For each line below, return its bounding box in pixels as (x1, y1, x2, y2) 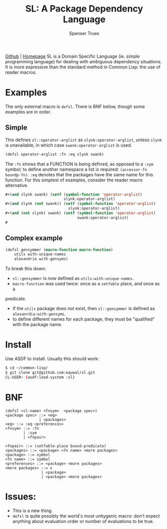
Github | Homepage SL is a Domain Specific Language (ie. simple (5, 53, 140, 59)
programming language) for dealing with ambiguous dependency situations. (5, 58, 162, 64)
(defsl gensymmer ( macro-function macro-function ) (5, 247, 113, 252)
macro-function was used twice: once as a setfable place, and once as (12, 281, 160, 287)
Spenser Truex (69, 30, 100, 36)
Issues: (5, 491, 37, 502)
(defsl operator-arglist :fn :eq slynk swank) (5, 152, 104, 157)
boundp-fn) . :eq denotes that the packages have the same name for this (5, 171, 153, 177)
